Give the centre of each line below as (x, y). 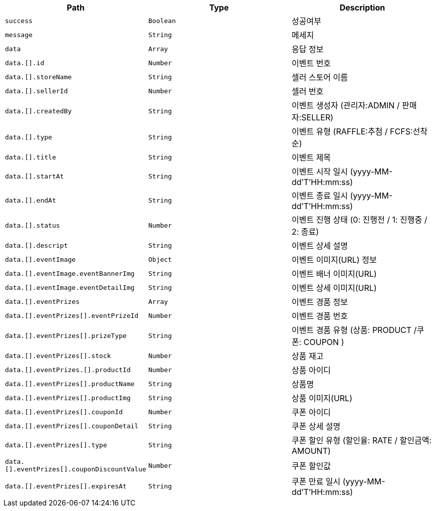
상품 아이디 (311, 370)
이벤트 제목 (311, 157)
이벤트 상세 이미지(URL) (334, 288)
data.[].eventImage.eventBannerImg (70, 273)
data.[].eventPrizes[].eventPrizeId (72, 315)
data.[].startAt (35, 176)
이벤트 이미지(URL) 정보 (334, 260)
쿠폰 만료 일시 (316, 481)
